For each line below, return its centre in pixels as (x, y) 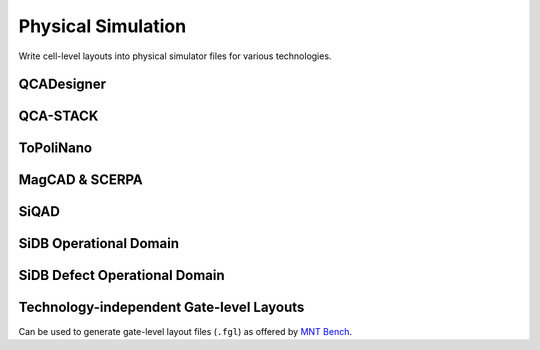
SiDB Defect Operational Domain (121, 275)
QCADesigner (62, 84)
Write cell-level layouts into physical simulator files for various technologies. (175, 56)
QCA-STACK (58, 116)
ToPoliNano (55, 148)
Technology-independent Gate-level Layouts (161, 307)
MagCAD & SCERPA (81, 180)
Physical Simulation (102, 26)
